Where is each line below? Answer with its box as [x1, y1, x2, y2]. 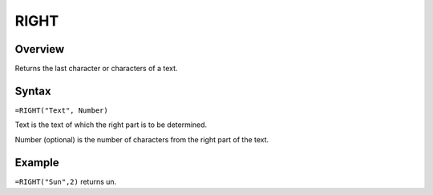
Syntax [14, 84, 51, 97]
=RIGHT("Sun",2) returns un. [14, 177, 117, 186]
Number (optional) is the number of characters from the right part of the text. [14, 134, 269, 144]
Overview [14, 42, 65, 56]
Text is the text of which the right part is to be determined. [14, 120, 208, 129]
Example [14, 156, 59, 169]
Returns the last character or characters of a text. [14, 64, 178, 74]
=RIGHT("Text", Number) [14, 105, 108, 115]
